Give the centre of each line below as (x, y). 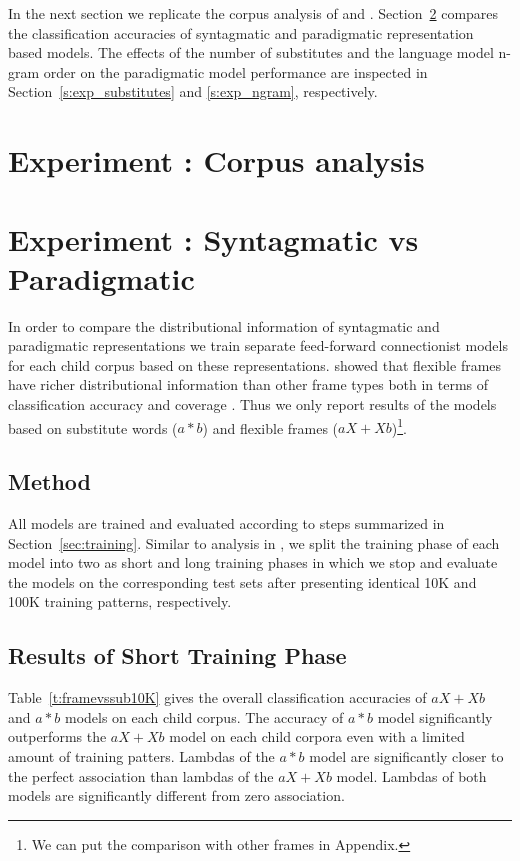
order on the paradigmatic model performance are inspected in (235, 71)
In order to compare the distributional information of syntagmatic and (224, 325)
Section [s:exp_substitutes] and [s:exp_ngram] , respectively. (193, 91)
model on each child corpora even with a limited (317, 736)
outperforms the (57, 736)
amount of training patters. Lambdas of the (141, 756)
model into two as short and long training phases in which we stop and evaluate (253, 562)
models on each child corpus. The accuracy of (204, 716)
